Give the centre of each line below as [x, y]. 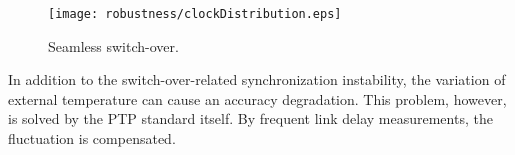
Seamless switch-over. [113, 45]
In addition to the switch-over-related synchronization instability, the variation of [257, 79]
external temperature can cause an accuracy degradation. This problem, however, [257, 98]
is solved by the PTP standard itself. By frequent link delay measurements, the [250, 118]
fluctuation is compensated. [92, 138]
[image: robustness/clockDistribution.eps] [195, 14]
